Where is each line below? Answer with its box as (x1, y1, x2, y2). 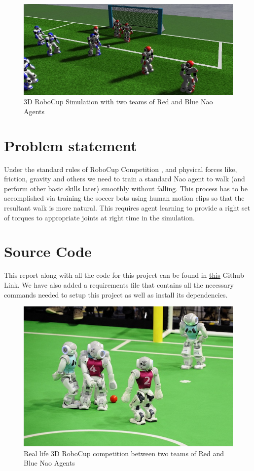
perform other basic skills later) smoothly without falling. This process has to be (4, 183, 248, 193)
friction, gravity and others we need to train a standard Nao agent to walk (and (4, 173, 245, 184)
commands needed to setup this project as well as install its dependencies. (4, 289, 228, 300)
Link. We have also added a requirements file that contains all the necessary (4, 279, 234, 290)
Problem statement (4, 135, 137, 155)
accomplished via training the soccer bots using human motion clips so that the (4, 193, 245, 203)
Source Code (4, 241, 92, 261)
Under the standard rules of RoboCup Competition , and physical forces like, (4, 164, 237, 174)
